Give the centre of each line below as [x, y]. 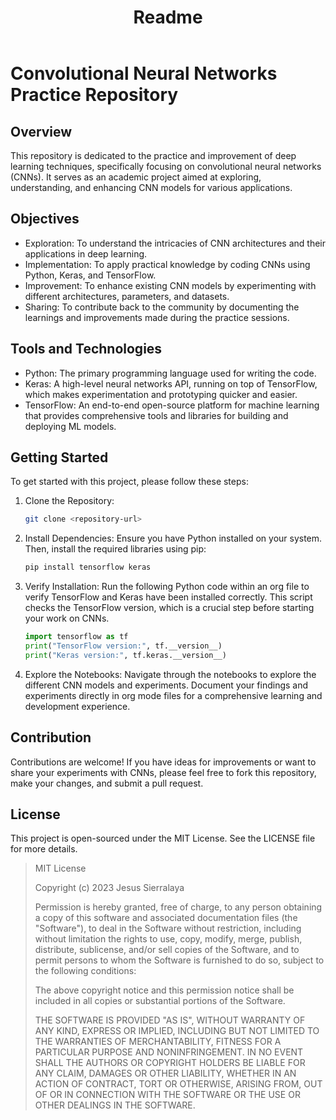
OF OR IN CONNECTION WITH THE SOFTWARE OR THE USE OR [167, 1095]
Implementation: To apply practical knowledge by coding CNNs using [167, 264]
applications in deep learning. [86, 253]
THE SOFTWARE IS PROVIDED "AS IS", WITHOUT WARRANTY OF [170, 1020]
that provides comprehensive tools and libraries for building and [156, 415]
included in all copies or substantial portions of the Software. [160, 1001]
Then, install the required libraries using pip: [115, 549]
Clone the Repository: [69, 501]
